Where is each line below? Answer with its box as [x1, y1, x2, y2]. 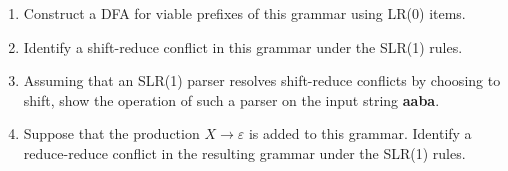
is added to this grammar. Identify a [248, 123, 472, 144]
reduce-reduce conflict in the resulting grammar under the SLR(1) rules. [23, 142, 466, 163]
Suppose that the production [23, 123, 200, 144]
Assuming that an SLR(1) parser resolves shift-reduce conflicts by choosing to [23, 70, 501, 91]
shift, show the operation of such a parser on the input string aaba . [23, 89, 440, 110]
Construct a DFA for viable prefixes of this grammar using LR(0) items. [23, 3, 466, 23]
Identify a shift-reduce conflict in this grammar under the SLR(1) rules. [23, 36, 463, 57]
